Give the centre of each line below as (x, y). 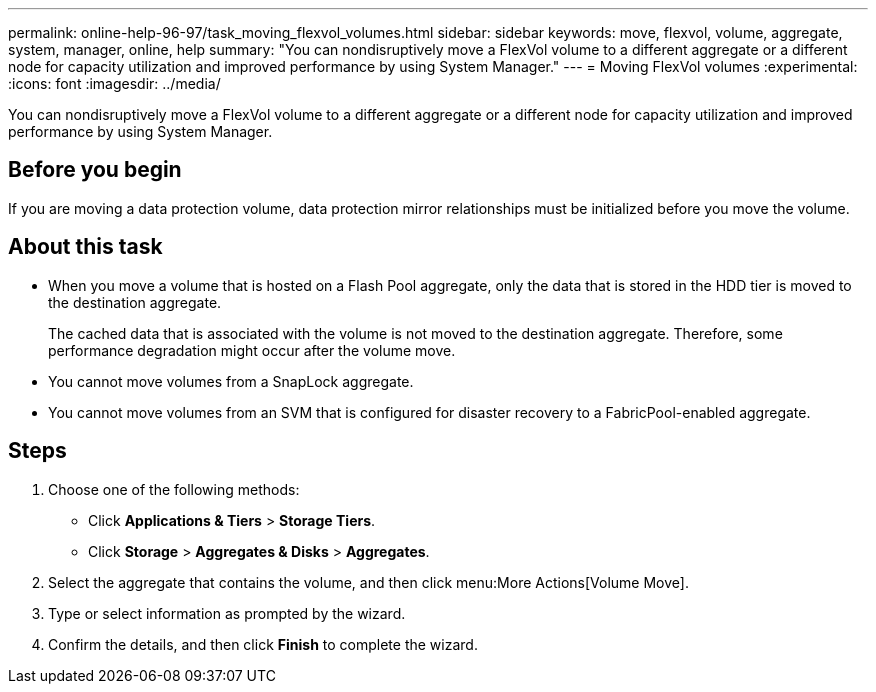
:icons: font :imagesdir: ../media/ (114, 83)
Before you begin (95, 170)
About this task (85, 247)
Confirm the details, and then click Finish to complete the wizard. (263, 644)
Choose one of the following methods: (174, 489)
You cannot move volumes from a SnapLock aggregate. (231, 381)
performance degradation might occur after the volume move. (252, 350)
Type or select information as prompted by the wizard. (227, 613)
